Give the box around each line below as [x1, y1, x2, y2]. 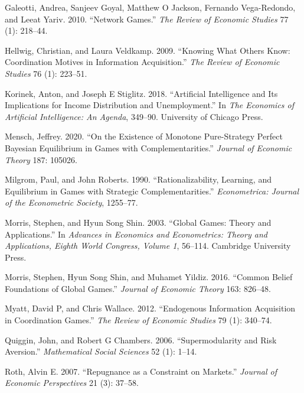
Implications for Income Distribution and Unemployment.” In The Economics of [5, 99, 295, 111]
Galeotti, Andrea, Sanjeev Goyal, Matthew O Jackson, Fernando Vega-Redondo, [5, 1, 296, 13]
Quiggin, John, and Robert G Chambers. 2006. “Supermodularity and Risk [5, 333, 277, 346]
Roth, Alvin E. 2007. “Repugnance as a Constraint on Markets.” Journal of [5, 365, 277, 377]
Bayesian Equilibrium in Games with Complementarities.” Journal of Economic [5, 141, 292, 154]
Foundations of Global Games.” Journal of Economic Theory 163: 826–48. [5, 282, 271, 294]
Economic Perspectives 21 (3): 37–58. [5, 376, 139, 389]
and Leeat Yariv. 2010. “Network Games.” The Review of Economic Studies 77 [5, 12, 289, 25]
